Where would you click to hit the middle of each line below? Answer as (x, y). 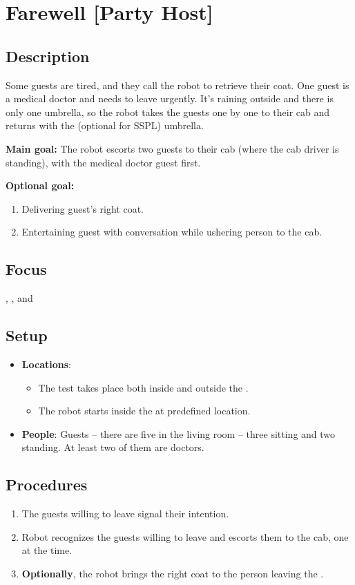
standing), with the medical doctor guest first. (103, 162)
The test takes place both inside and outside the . (143, 387)
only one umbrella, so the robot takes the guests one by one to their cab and (168, 112)
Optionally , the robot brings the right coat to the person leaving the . (173, 573)
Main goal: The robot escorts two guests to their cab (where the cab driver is (172, 148)
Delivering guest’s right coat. (83, 208)
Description (48, 56)
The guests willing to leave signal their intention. (125, 514)
